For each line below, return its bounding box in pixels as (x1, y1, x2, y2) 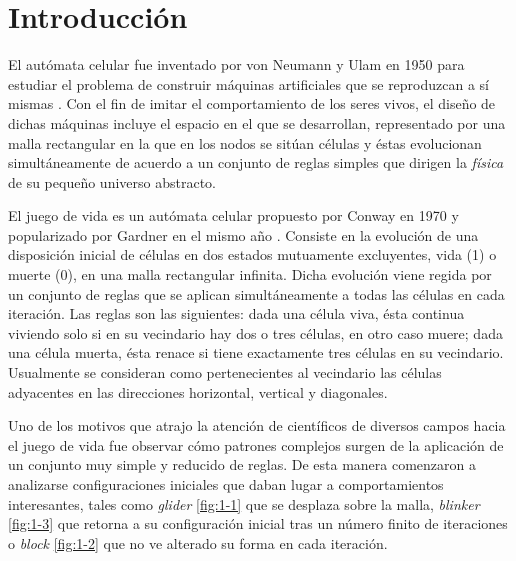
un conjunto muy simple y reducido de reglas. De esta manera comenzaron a (8, 454, 476, 475)
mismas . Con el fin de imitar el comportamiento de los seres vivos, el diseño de (8, 93, 496, 114)
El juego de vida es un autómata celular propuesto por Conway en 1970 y (8, 205, 459, 226)
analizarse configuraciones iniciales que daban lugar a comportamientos (8, 474, 444, 494)
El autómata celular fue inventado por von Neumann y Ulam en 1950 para (8, 54, 465, 75)
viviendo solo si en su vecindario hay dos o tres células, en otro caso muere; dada (8, 322, 503, 343)
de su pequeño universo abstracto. (8, 171, 216, 192)
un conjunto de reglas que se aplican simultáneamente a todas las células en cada (8, 283, 505, 304)
